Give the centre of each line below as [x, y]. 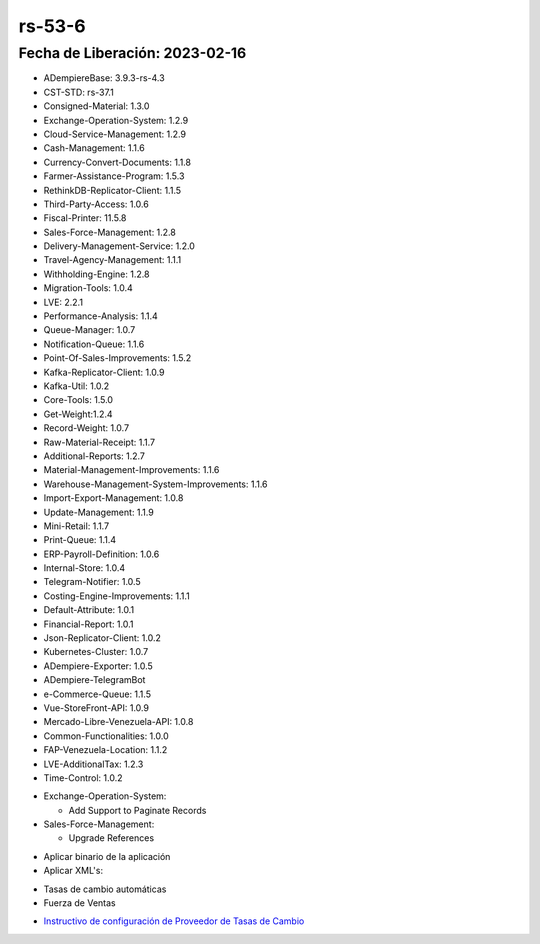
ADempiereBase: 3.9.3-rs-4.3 [104, 78]
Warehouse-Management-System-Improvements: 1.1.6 [156, 484]
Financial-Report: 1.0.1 [88, 624]
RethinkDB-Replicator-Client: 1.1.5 [112, 190]
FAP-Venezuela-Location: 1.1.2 [105, 750]
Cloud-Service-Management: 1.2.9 [115, 134]
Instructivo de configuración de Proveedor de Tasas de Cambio [174, 921]
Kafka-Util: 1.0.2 [76, 386]
